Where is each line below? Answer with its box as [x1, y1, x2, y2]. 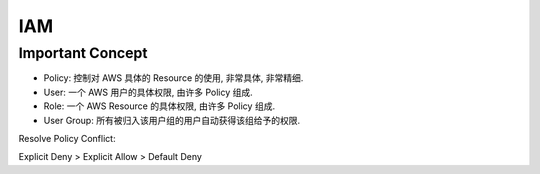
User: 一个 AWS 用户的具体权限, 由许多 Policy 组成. [43, 86, 254, 98]
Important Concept [18, 44, 148, 62]
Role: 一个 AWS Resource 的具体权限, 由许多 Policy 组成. [43, 100, 275, 112]
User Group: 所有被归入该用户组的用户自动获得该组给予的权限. [43, 114, 300, 126]
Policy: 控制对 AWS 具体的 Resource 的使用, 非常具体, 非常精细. [43, 72, 304, 84]
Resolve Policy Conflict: [18, 132, 116, 144]
